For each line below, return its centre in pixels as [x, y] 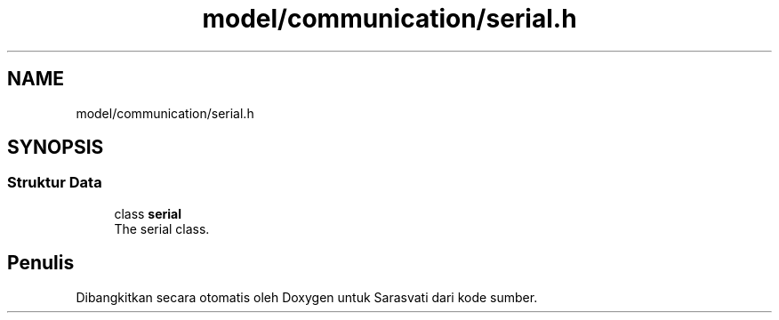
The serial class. [162, 228]
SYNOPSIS [56, 148]
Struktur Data [55, 183]
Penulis [41, 263]
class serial [148, 213]
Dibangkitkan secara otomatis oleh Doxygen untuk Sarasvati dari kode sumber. [307, 297]
